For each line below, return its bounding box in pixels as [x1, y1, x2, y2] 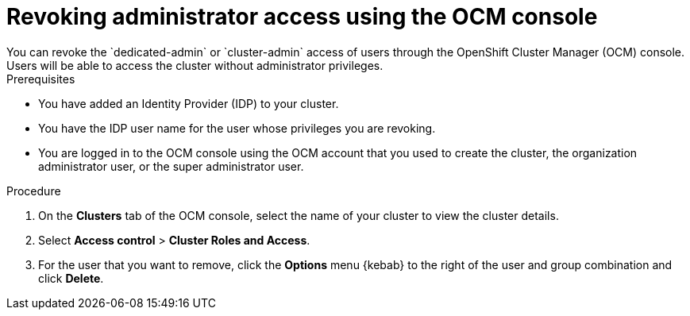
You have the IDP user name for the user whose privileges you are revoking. [38, 121, 436, 135]
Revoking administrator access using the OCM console [6, 3, 598, 30]
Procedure [6, 183, 61, 198]
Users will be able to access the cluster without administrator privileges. [6, 58, 384, 72]
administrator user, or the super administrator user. [38, 159, 304, 173]
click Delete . [38, 271, 104, 285]
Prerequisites [6, 71, 75, 86]
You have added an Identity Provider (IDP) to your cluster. [38, 96, 339, 110]
